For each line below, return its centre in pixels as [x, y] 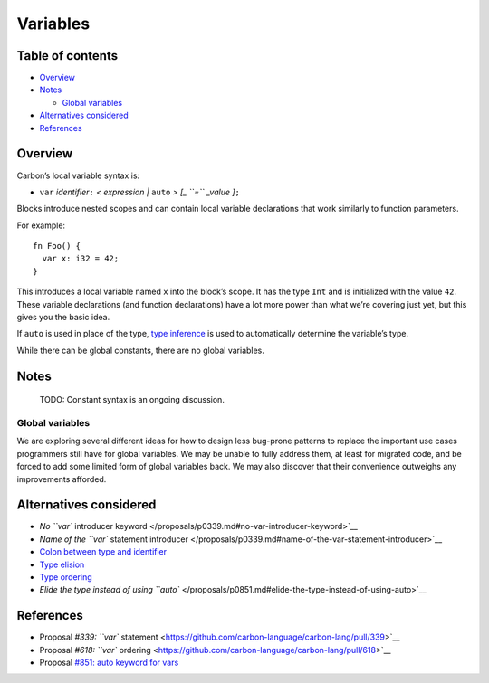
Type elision [62, 564]
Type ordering [66, 577]
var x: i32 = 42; [81, 259]
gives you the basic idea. [63, 318]
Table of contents [67, 56]
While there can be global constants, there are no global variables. [140, 350]
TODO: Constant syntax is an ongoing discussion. [132, 400]
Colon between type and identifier [103, 552]
